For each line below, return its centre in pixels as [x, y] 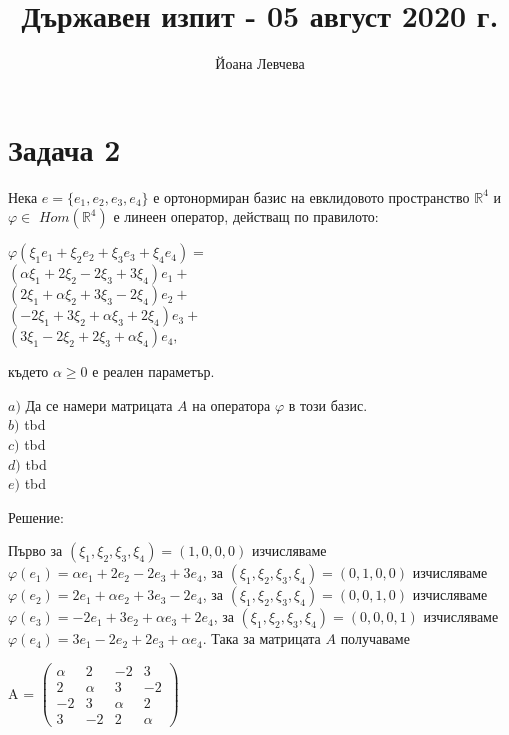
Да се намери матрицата [99, 404]
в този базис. [328, 404]
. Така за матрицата [261, 638]
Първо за [35, 550]
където [28, 371]
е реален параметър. [153, 371]
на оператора [231, 404]
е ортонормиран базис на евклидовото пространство [311, 196]
